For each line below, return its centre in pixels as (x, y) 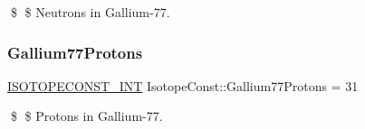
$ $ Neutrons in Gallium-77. (90, 12)
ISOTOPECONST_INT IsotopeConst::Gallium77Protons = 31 (183, 85)
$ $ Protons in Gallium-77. (86, 116)
